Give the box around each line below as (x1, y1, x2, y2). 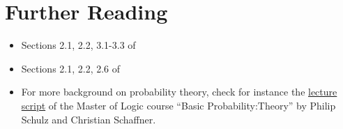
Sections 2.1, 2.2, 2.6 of (21, 61, 121, 75)
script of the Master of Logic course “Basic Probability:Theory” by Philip (21, 98, 336, 112)
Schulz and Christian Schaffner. (21, 112, 156, 126)
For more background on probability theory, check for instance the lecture (21, 84, 337, 99)
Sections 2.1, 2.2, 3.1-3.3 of (21, 38, 136, 52)
